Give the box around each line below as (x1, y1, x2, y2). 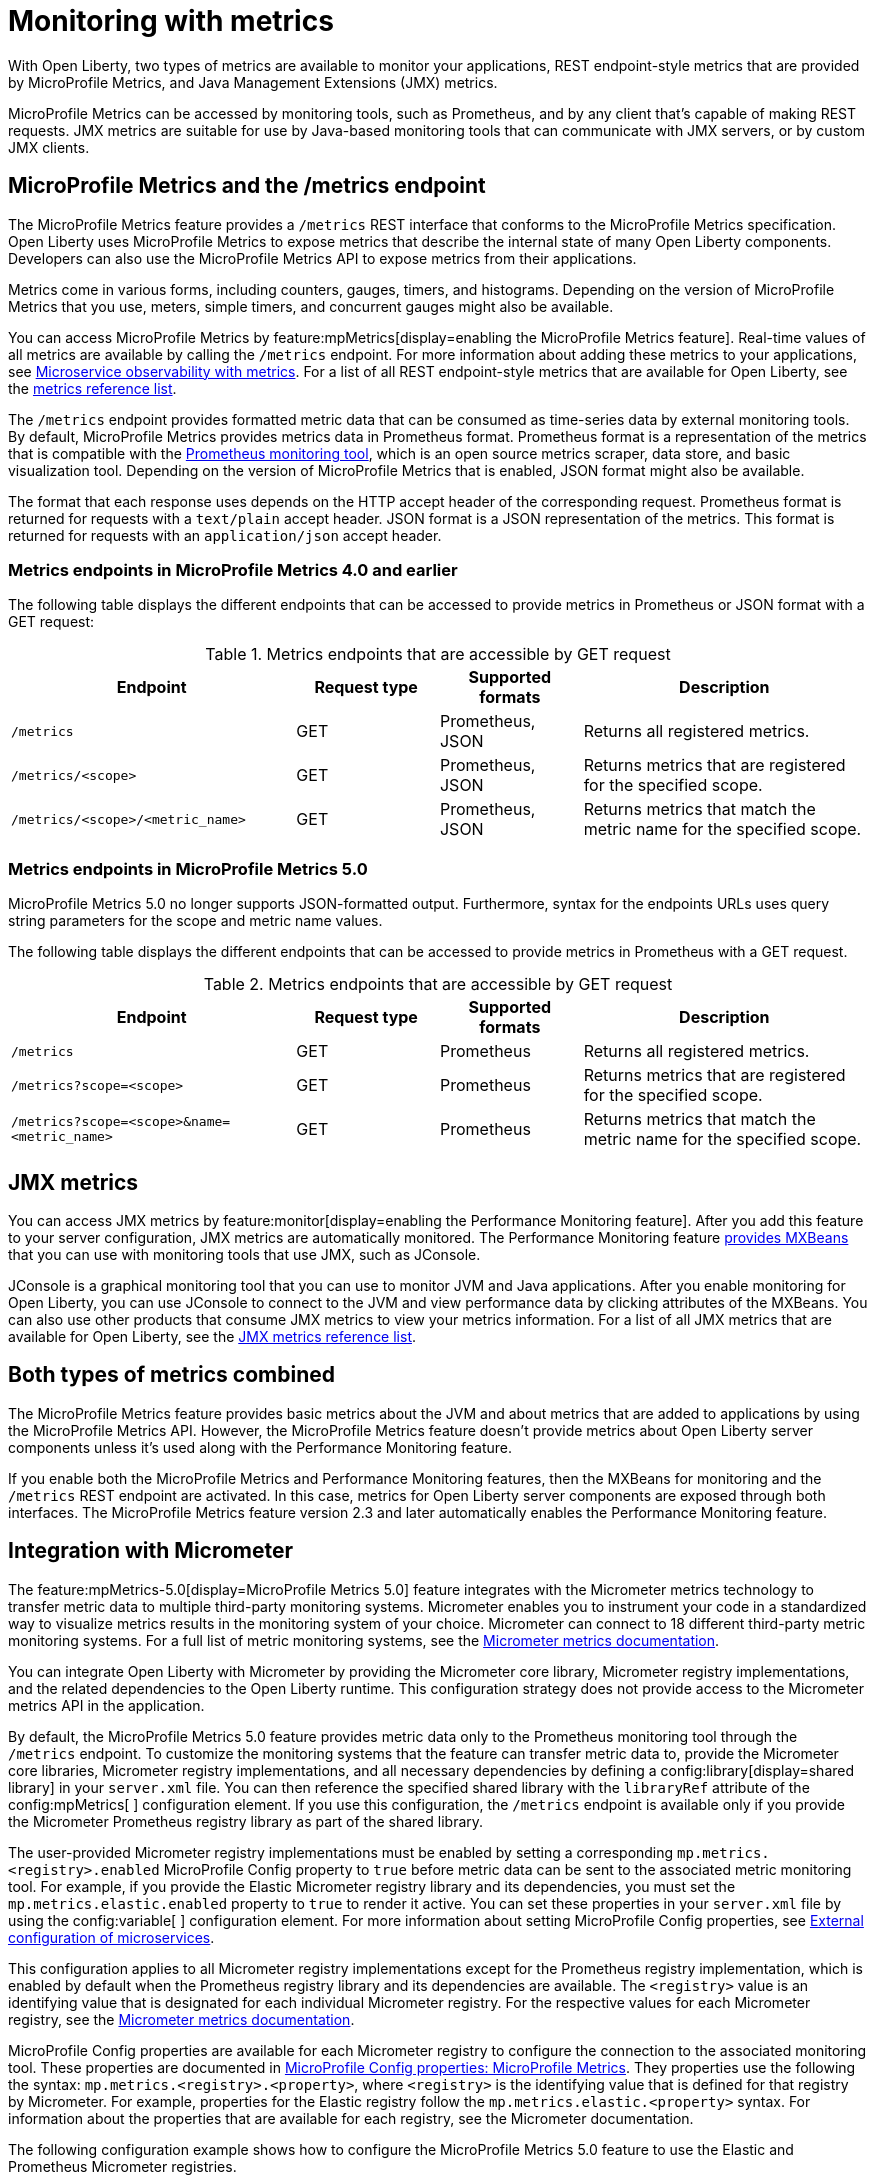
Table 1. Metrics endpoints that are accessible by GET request (205, 644, 671, 665)
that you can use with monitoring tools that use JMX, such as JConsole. (8, 1245, 481, 1263)
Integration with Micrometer (8, 1538, 294, 1564)
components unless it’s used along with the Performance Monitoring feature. (8, 1438, 512, 1456)
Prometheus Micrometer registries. (8, 2157, 237, 2175)
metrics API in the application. (8, 1696, 205, 1714)
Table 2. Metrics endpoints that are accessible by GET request (203, 974, 673, 995)
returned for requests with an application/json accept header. (8, 526, 442, 544)
